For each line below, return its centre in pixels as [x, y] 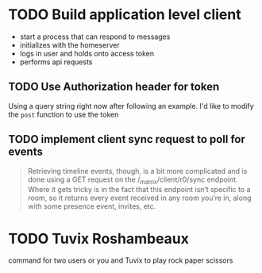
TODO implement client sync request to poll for [127, 139]
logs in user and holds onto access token [87, 53]
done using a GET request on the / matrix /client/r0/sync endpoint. [133, 180]
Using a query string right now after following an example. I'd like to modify [131, 106]
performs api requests [56, 62]
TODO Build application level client [125, 15]
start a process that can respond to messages [95, 37]
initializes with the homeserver [70, 44]
